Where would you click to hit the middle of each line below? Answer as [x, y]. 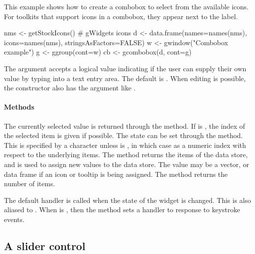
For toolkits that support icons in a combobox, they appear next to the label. [121, 16]
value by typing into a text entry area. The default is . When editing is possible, [125, 78]
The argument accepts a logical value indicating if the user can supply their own [125, 68]
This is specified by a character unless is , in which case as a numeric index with [125, 145]
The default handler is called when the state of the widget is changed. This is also [127, 200]
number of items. [30, 183]
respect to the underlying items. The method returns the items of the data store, [126, 155]
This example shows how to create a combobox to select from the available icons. [126, 6]
